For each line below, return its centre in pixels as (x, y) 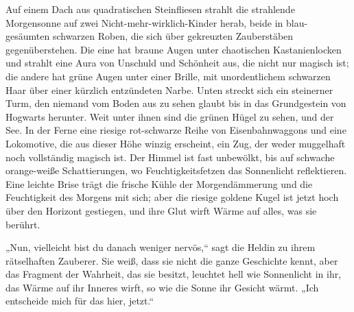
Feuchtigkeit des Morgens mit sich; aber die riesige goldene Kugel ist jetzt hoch (172, 197)
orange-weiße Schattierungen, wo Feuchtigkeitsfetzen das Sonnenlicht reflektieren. (176, 170)
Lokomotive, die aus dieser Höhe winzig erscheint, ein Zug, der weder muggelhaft (176, 143)
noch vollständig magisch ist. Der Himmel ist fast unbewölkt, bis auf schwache (170, 157)
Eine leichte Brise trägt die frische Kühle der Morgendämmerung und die (159, 183)
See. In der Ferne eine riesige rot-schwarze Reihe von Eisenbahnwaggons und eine (176, 130)
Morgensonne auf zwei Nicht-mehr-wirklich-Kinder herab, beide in (144, 22)
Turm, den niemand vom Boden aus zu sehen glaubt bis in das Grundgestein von (176, 103)
